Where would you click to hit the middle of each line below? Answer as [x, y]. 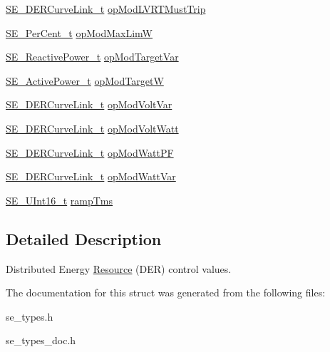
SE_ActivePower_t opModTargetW [85, 80]
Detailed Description [84, 238]
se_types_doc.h [41, 340]
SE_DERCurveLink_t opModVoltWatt [92, 128]
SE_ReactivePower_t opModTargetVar [92, 57]
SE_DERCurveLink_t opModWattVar [91, 176]
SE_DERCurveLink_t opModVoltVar [89, 104]
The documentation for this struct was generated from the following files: [166, 293]
